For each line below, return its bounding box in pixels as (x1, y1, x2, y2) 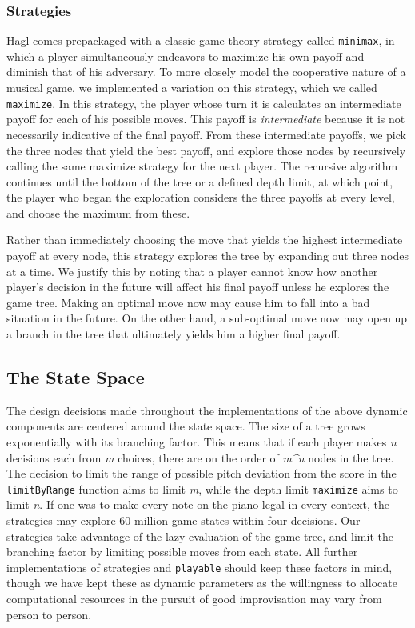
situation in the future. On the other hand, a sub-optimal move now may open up (6, 310, 408, 326)
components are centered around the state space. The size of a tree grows (6, 418, 365, 434)
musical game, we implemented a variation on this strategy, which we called (6, 79, 377, 96)
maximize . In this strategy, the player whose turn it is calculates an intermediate (6, 94, 401, 111)
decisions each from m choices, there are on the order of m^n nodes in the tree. (6, 449, 394, 466)
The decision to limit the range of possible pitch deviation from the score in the (6, 465, 397, 482)
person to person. (6, 606, 92, 622)
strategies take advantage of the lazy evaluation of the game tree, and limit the (6, 527, 393, 544)
